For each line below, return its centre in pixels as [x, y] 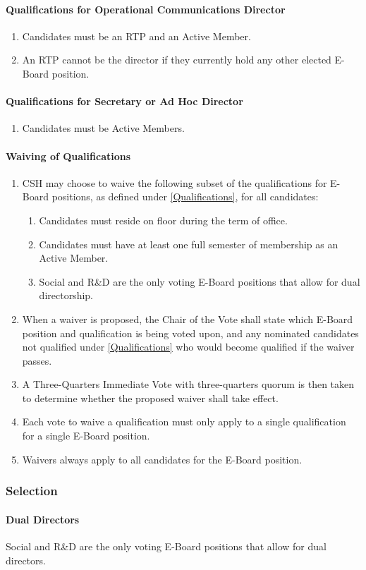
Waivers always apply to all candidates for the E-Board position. [162, 459]
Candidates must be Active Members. [103, 128]
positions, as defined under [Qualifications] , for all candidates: [185, 196]
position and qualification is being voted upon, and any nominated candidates [190, 333]
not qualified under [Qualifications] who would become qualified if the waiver [188, 347]
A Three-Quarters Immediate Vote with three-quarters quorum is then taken [188, 384]
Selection [32, 491]
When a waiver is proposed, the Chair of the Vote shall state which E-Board [188, 319]
